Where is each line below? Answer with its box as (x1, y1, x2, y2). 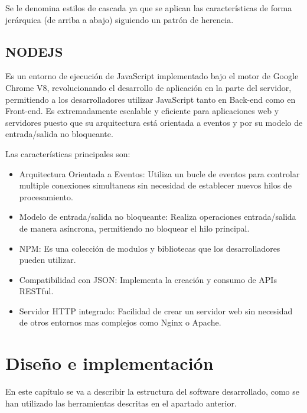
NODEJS (5, 42, 63, 60)
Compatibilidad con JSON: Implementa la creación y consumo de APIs (19, 273, 277, 285)
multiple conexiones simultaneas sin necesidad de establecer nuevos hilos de (19, 179, 292, 191)
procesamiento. (19, 190, 73, 203)
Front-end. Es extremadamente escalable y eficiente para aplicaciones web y (5, 105, 279, 117)
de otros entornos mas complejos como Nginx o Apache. (19, 316, 221, 329)
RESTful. (19, 285, 54, 297)
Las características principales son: (5, 147, 130, 160)
